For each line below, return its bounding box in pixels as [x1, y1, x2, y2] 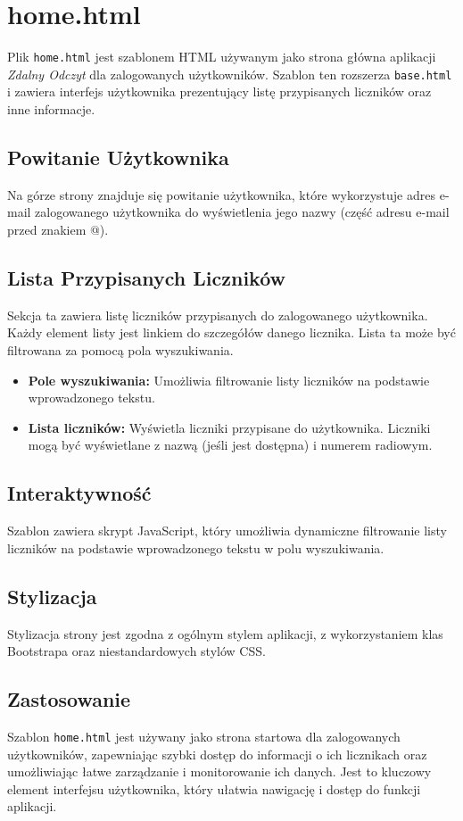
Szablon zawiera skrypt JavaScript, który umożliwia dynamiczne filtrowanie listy [7, 521, 447, 540]
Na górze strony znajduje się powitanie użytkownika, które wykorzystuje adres [7, 185, 436, 203]
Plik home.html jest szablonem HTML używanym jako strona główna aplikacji [7, 47, 436, 66]
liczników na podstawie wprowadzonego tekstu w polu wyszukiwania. [7, 538, 384, 557]
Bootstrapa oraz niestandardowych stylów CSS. [7, 642, 266, 660]
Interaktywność [7, 479, 152, 507]
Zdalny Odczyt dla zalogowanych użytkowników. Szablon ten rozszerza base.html [7, 64, 452, 83]
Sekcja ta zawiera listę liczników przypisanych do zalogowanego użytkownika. [7, 305, 428, 324]
